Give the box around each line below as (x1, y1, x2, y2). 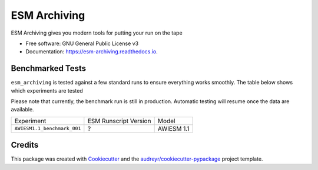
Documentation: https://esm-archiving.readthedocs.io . (25, 48, 158, 55)
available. (11, 106, 35, 113)
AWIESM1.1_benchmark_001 (14, 125, 81, 132)
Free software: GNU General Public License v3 (25, 40, 139, 47)
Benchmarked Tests (11, 63, 87, 73)
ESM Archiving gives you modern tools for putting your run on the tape (11, 29, 183, 36)
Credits (11, 140, 39, 150)
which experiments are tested (11, 87, 84, 94)
